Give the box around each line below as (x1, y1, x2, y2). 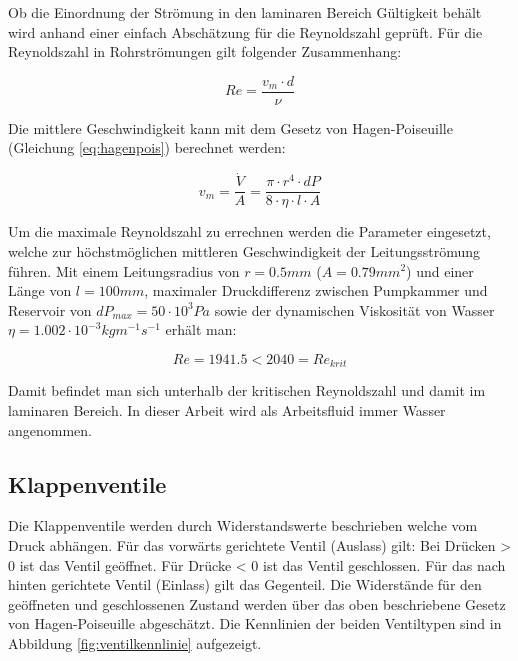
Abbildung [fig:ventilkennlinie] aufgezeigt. (8, 632, 262, 653)
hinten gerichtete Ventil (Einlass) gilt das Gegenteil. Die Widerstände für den (8, 574, 482, 595)
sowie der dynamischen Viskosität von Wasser (214, 299, 495, 320)
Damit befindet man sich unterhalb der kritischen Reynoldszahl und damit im (8, 380, 486, 401)
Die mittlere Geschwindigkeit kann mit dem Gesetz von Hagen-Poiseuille (8, 117, 453, 138)
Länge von (8, 280, 72, 301)
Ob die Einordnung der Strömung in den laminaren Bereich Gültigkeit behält (8, 2, 482, 22)
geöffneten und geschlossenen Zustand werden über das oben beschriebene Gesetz (8, 593, 506, 614)
